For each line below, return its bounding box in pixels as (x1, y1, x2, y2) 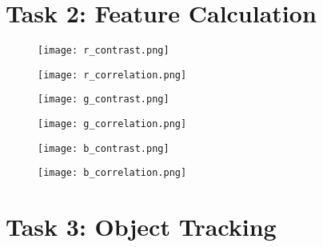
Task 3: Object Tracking (6, 210, 277, 243)
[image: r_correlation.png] (38, 69, 187, 81)
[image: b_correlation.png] (38, 167, 187, 179)
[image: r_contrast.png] (38, 45, 169, 57)
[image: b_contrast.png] (38, 142, 169, 154)
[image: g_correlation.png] (38, 118, 187, 130)
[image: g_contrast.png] (38, 94, 169, 106)
